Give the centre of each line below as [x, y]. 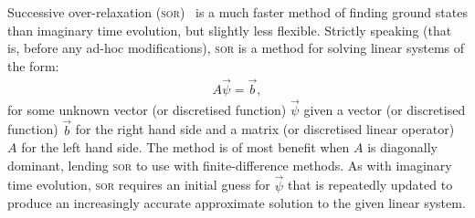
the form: [33, 65]
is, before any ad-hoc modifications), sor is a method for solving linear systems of [236, 48]
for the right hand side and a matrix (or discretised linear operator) [265, 129]
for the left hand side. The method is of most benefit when [185, 147]
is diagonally [402, 147]
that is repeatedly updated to [370, 185]
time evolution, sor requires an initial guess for [139, 185]
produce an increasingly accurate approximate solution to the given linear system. [237, 203]
